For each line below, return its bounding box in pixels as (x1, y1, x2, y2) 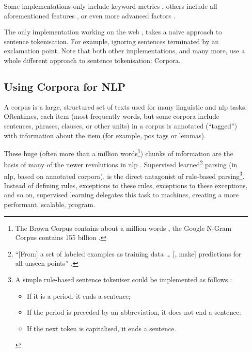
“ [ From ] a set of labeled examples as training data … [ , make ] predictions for (15, 248, 242, 258)
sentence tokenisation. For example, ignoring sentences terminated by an (4, 36, 219, 46)
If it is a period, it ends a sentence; (27, 290, 131, 301)
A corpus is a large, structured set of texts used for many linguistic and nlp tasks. (4, 101, 247, 112)
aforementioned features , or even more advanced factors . (4, 10, 175, 20)
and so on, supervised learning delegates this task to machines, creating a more (4, 190, 239, 200)
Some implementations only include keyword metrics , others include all (4, 1, 217, 11)
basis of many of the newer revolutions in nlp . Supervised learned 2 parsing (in (4, 158, 237, 170)
